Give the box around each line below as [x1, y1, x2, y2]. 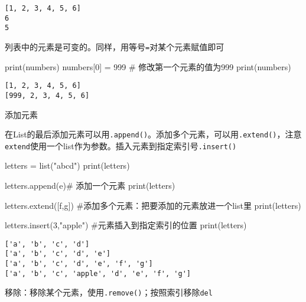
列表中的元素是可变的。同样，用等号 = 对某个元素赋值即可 [5, 40, 224, 52]
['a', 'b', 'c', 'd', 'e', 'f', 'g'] [5, 260, 153, 268]
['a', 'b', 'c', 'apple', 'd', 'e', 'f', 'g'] [5, 269, 191, 278]
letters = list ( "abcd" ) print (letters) [5, 159, 130, 172]
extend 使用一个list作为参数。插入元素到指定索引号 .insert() [5, 139, 237, 152]
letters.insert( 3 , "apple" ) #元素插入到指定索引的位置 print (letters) [5, 219, 247, 231]
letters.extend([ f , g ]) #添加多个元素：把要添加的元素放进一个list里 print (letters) [5, 199, 301, 211]
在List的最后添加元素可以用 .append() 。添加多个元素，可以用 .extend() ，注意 [5, 128, 302, 140]
